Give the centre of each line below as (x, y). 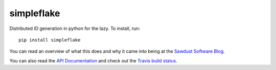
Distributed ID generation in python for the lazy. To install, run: (75, 28)
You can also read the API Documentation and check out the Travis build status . (93, 60)
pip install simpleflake (50, 40)
